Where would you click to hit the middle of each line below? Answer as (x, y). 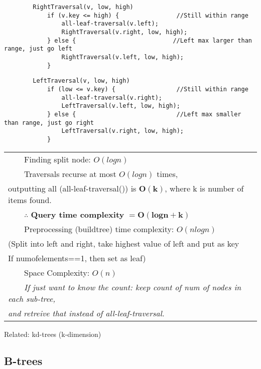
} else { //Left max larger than (149, 40)
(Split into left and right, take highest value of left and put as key (124, 243)
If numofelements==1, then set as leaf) (77, 258)
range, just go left (38, 49)
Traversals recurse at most (70, 173)
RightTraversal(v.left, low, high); (122, 57)
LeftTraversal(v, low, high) (81, 81)
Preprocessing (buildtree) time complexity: (99, 229)
